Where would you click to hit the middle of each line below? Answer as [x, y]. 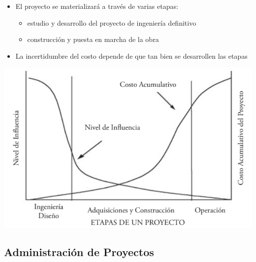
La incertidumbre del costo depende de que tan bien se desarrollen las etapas [131, 56]
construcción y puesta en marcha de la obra [93, 39]
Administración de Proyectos [79, 252]
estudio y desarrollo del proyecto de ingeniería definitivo [112, 22]
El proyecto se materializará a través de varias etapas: [97, 6]
